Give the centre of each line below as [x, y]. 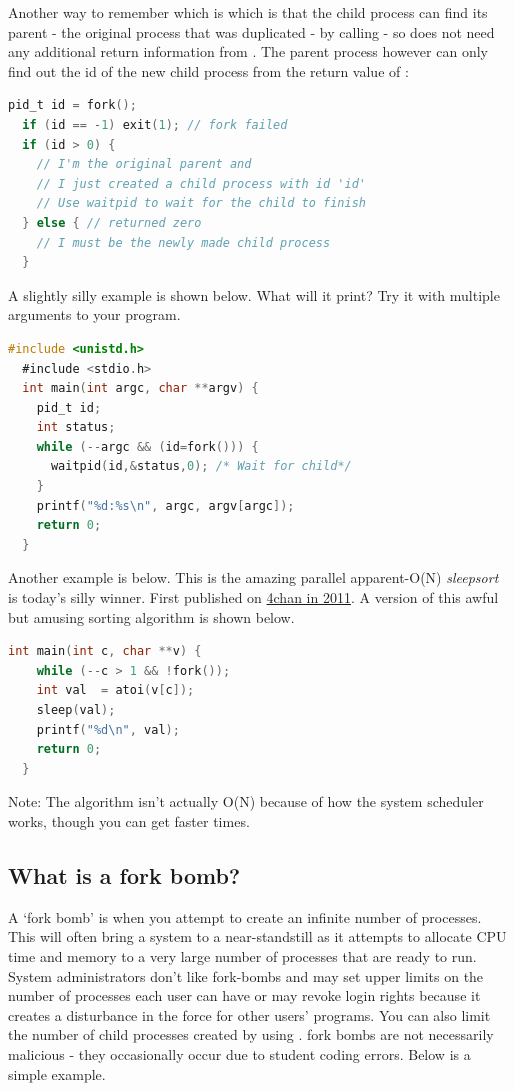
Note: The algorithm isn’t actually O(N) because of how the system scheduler [246, 801]
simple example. [57, 1073]
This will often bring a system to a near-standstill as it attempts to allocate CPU [257, 936]
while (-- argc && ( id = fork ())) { [147, 446]
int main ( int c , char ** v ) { [105, 651]
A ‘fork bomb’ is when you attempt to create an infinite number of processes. [245, 916]
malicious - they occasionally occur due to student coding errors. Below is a [239, 1053]
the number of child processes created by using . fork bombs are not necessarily [251, 1034]
